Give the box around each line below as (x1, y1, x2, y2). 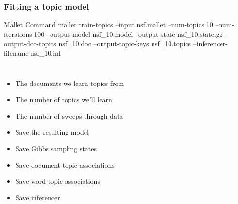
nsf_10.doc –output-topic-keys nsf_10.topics (58, 38, 191, 49)
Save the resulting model (15, 127, 89, 137)
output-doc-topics (4, 38, 56, 49)
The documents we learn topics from (15, 78, 124, 88)
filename (4, 48, 29, 58)
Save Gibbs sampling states (15, 143, 97, 153)
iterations (4, 29, 32, 39)
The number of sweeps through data (15, 110, 123, 120)
